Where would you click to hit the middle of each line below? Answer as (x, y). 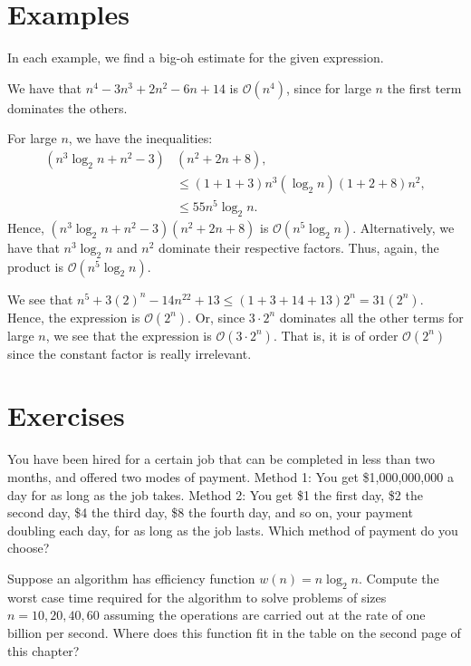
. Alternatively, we (404, 227)
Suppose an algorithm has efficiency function (131, 578)
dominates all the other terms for (371, 317)
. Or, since (216, 317)
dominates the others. (67, 107)
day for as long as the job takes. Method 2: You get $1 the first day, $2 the (215, 494)
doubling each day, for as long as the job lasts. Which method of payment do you (233, 530)
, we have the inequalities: (140, 138)
